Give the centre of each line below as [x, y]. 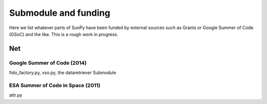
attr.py [16, 95]
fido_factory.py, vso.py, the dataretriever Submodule [63, 73]
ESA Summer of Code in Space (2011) [55, 85]
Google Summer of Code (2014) [48, 63]
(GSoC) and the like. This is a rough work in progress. [64, 34]
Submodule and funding [60, 13]
